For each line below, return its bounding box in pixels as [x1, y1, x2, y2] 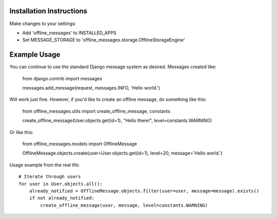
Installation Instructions [9, 7, 88, 15]
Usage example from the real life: [9, 162, 80, 168]
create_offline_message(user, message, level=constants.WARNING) [40, 202, 208, 208]
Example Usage [9, 50, 61, 59]
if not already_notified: [29, 195, 95, 201]
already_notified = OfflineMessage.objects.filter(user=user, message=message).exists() [29, 188, 260, 194]
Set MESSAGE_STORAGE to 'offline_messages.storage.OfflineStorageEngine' [22, 37, 185, 43]
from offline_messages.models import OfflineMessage [22, 141, 137, 147]
